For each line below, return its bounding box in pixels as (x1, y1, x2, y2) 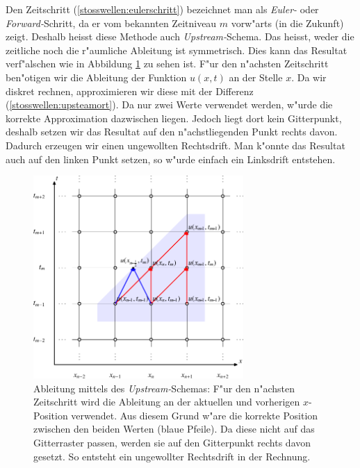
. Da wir (291, 69, 327, 84)
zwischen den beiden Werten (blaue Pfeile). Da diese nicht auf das (33, 421, 315, 436)
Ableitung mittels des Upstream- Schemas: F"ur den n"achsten (33, 381, 295, 395)
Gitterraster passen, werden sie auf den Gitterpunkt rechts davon (33, 435, 311, 450)
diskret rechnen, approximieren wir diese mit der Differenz (6, 83, 254, 98)
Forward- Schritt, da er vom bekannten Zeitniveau (6, 15, 217, 30)
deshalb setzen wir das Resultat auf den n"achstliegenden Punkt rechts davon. (6, 124, 338, 139)
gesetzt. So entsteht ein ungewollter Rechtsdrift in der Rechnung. (33, 449, 311, 463)
